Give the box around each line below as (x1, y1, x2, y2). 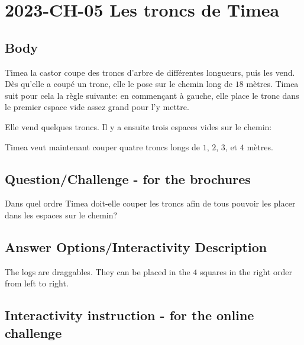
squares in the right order (199, 265, 292, 278)
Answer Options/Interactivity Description (5, 237, 267, 256)
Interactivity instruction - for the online (5, 306, 254, 324)
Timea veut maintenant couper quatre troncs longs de (5, 140, 200, 153)
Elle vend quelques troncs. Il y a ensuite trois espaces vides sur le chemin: (5, 120, 272, 133)
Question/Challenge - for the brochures (5, 169, 251, 188)
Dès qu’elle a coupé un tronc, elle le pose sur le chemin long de (5, 78, 233, 90)
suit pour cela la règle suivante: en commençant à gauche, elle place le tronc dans (5, 89, 299, 101)
